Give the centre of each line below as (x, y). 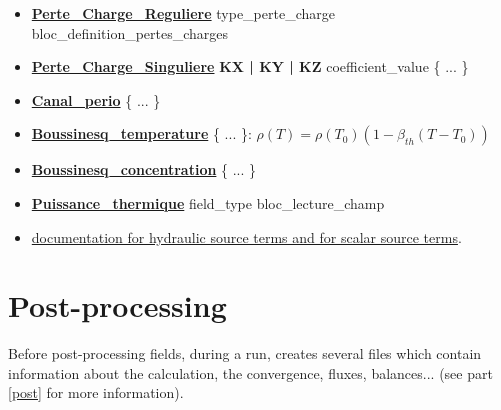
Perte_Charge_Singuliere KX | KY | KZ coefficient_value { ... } (250, 66)
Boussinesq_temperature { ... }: (141, 133)
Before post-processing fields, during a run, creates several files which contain (245, 353)
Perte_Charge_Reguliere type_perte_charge (183, 13)
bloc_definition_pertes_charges (130, 32)
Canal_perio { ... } (96, 99)
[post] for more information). (96, 392)
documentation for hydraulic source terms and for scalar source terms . (246, 236)
